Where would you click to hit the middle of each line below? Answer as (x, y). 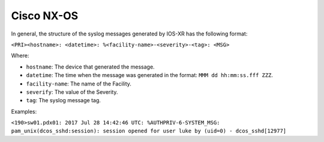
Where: (20, 56)
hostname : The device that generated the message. (91, 67)
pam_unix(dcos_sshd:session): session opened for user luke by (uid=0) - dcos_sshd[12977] (149, 131)
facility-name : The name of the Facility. (79, 84)
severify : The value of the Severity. (72, 92)
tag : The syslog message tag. (64, 100)
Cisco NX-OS (45, 16)
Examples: (24, 111)
